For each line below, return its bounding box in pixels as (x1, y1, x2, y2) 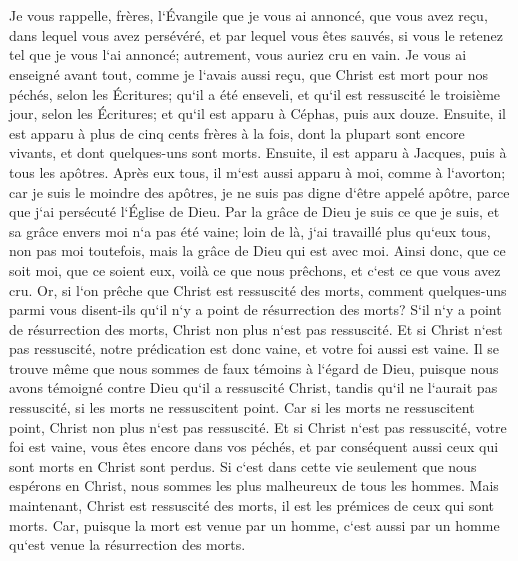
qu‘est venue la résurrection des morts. (9, 534, 246, 555)
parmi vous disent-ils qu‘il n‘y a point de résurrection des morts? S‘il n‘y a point (9, 299, 502, 320)
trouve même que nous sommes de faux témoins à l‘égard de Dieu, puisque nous (9, 357, 499, 378)
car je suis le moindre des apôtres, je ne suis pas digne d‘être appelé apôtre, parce (9, 181, 510, 202)
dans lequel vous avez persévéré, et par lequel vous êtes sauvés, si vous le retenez (9, 24, 503, 45)
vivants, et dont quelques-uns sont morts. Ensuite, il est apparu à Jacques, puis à (9, 142, 507, 163)
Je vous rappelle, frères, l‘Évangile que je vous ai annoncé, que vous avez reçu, (9, 5, 488, 26)
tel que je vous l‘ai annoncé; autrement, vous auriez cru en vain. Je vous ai (9, 44, 467, 65)
